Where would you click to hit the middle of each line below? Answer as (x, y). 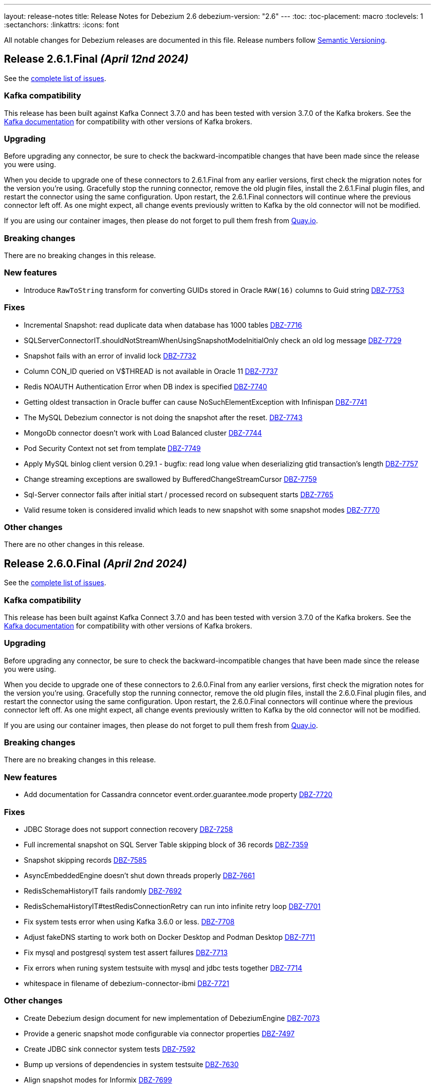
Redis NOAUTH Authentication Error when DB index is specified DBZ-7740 (145, 386)
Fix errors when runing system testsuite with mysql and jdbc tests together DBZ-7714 (163, 968)
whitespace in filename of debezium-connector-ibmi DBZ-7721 (127, 983)
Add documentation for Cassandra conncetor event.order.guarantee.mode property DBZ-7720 (178, 795)
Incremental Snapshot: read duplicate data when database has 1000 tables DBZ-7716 (163, 325)
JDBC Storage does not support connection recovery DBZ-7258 (129, 829)
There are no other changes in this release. (74, 544)
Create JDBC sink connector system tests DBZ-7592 (110, 1049)
